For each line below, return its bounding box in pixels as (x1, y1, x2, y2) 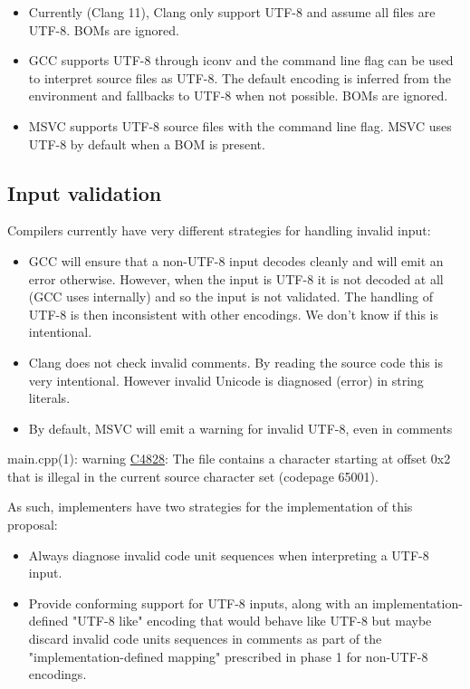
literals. (28, 388, 71, 407)
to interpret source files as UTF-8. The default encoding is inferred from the (28, 68, 452, 87)
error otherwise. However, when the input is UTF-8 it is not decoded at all (28, 269, 444, 288)
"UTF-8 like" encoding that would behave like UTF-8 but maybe (72, 611, 432, 630)
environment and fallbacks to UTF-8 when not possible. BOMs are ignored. (28, 86, 448, 105)
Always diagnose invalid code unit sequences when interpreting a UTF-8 (28, 545, 429, 564)
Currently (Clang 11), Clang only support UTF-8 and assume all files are (28, 3, 436, 21)
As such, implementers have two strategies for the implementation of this (7, 497, 413, 516)
